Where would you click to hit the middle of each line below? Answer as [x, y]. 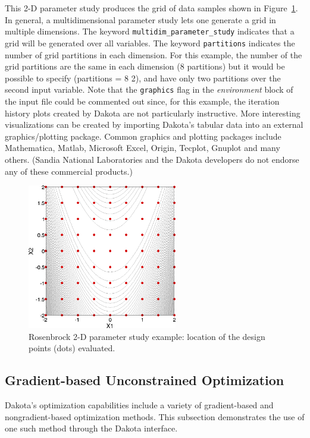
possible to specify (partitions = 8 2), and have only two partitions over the [143, 78]
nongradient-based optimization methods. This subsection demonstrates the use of [155, 416]
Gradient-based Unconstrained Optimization [145, 380]
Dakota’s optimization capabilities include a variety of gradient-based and [139, 405]
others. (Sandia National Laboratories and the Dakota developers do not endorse [152, 159]
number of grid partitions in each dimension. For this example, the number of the [154, 54]
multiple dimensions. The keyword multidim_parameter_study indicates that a [150, 31]
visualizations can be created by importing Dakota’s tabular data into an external [154, 125]
